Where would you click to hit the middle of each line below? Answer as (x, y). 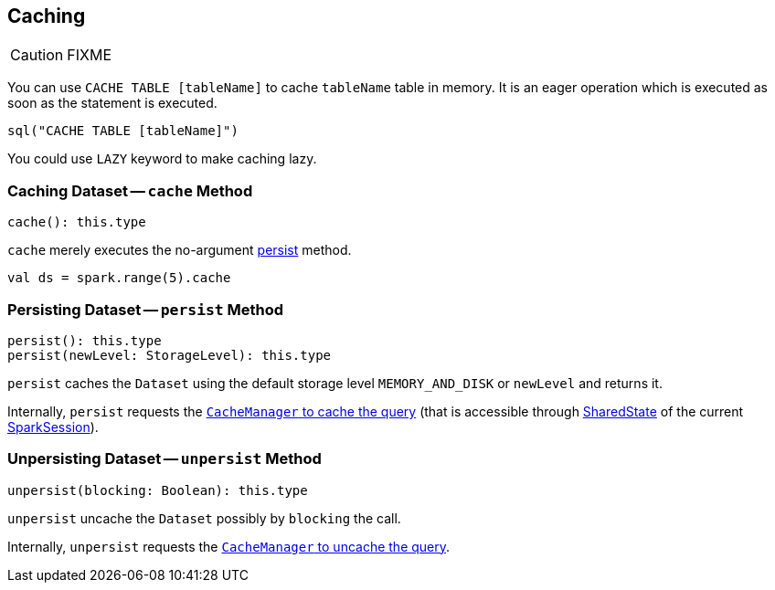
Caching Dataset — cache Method (130, 190)
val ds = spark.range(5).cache (119, 278)
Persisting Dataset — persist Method (146, 309)
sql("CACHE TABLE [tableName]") (123, 131)
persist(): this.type (85, 340)
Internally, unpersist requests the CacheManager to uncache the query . (229, 546)
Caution (37, 55)
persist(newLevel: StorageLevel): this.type (170, 355)
